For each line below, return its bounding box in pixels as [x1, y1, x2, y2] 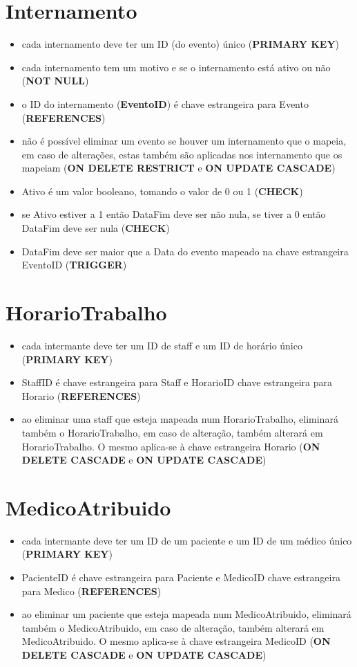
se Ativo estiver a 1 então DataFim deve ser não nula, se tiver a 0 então [21, 207, 326, 221]
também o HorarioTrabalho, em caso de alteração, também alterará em [21, 425, 323, 439]
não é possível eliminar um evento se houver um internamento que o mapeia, [21, 134, 347, 148]
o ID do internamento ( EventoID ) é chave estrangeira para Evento [21, 96, 309, 111]
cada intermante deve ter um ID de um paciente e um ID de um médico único [21, 533, 352, 547]
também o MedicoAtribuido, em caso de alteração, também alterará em [21, 620, 325, 634]
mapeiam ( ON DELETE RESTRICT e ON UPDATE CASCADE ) [21, 161, 336, 175]
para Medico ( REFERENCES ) [21, 583, 162, 598]
